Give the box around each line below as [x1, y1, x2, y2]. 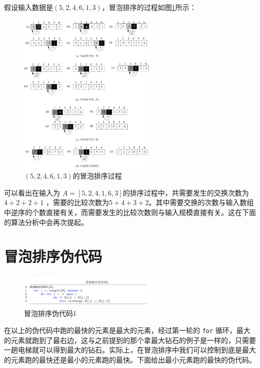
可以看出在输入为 [4, 187, 60, 197]
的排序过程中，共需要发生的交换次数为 [122, 187, 249, 197]
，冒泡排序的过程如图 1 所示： [101, 2, 196, 12]
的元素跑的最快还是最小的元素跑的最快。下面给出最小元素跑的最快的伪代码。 [4, 354, 256, 364]
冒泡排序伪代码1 [24, 308, 76, 318]
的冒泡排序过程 [72, 170, 122, 181]
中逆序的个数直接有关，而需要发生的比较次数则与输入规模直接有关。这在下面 [4, 207, 256, 217]
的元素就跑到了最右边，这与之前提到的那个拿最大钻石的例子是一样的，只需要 [4, 334, 256, 345]
